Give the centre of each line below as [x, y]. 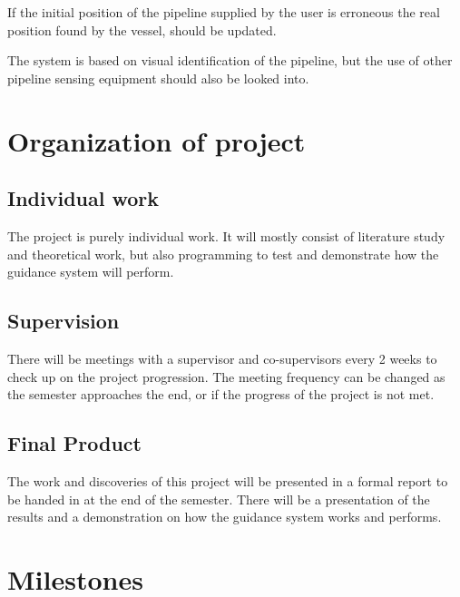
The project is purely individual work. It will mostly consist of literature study [226, 235]
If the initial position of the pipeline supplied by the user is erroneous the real [224, 12]
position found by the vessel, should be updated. [142, 29]
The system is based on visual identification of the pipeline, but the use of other [230, 60]
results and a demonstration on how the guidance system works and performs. [225, 517]
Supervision [64, 321]
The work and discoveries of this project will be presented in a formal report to [228, 480]
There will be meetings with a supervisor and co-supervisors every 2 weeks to [222, 358]
